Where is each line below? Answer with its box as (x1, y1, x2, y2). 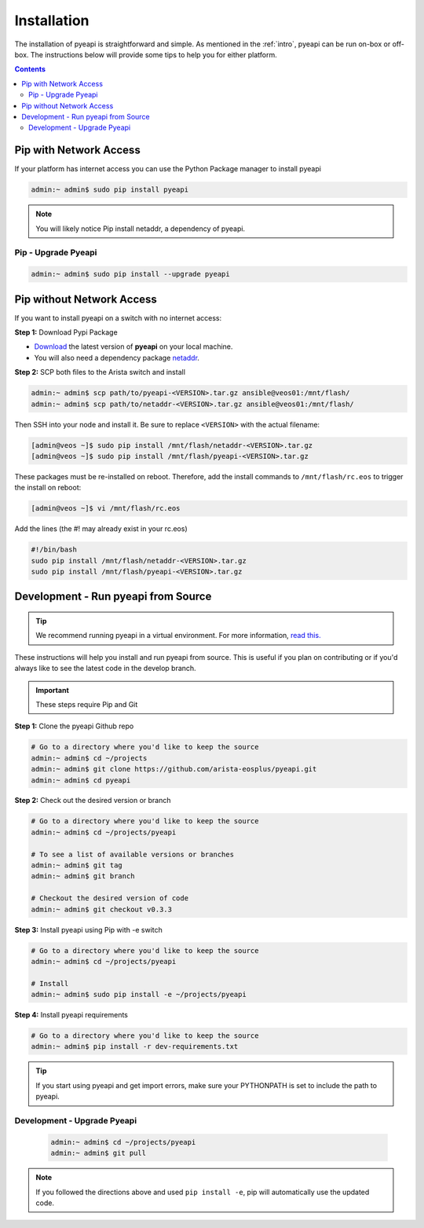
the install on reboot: (14, 483, 82, 493)
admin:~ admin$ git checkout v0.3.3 (31, 904, 173, 914)
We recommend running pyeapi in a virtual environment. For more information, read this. (35, 631, 321, 640)
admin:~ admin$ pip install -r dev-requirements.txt (31, 1042, 239, 1051)
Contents (14, 64, 46, 74)
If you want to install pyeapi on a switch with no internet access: (14, 313, 222, 322)
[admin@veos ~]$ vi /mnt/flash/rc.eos (31, 504, 181, 513)
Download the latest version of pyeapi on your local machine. (34, 342, 233, 351)
